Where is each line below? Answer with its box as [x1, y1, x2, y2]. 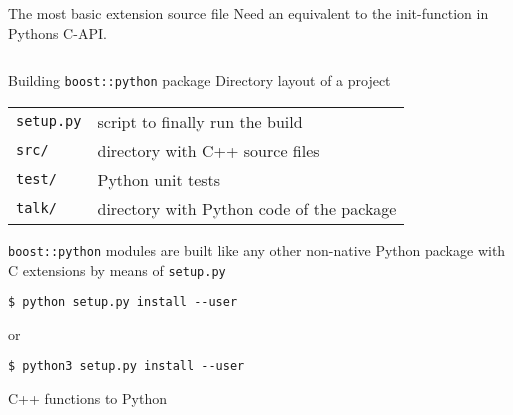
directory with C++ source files [97, 138, 320, 162]
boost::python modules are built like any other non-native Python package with [8, 239, 506, 260]
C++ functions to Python [8, 388, 167, 409]
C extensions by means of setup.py [8, 259, 226, 280]
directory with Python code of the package [97, 196, 397, 220]
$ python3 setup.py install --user [8, 359, 245, 374]
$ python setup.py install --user [8, 295, 238, 310]
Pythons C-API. [8, 22, 107, 43]
